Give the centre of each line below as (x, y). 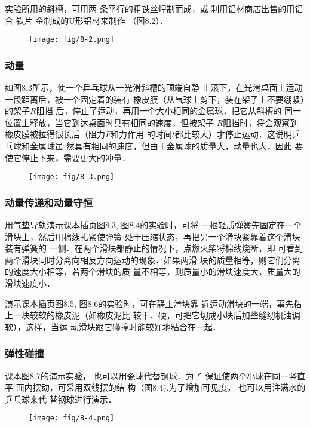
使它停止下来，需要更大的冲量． (67, 157)
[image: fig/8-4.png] (72, 418)
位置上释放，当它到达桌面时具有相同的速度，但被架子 (109, 122)
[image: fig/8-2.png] (72, 40)
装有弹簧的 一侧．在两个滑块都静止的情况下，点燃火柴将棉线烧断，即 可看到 (154, 248)
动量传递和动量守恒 (49, 202)
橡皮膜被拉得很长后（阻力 (55, 134)
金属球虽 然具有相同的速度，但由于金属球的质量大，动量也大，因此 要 (166, 146)
